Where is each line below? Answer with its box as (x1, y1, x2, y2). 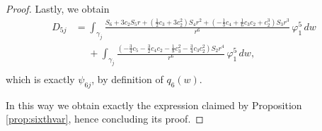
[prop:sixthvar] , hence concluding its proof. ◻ (6, 111, 204, 126)
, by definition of (91, 71, 163, 86)
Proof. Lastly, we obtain (6, 1, 110, 15)
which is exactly (6, 71, 75, 86)
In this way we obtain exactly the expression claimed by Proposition (6, 97, 302, 112)
